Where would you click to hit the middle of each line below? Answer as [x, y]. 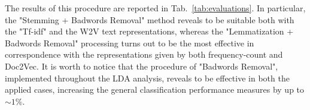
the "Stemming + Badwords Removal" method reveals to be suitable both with [150, 19]
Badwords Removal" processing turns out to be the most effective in [130, 43]
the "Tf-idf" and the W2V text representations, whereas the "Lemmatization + [149, 31]
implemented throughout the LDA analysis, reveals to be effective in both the [147, 78]
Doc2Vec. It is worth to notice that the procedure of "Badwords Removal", [142, 66]
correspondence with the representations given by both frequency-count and [144, 54]
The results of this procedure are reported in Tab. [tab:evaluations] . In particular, [155, 8]
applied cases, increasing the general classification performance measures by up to [155, 89]
